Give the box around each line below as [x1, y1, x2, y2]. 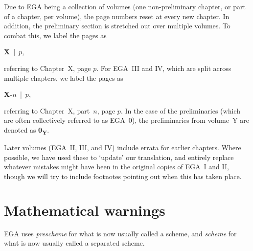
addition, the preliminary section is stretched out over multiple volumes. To [4, 21, 230, 31]
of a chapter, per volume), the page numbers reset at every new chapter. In [4, 11, 230, 21]
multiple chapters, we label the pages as [4, 72, 123, 83]
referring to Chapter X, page [4, 63, 91, 73]
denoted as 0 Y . [4, 124, 49, 136]
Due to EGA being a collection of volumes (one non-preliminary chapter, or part [4, 1, 246, 11]
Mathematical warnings [4, 200, 165, 220]
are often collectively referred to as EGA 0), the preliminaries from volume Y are [4, 115, 249, 125]
